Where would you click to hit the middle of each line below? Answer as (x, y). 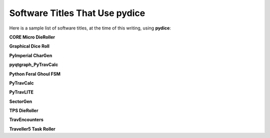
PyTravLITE (21, 92)
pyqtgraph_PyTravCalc (34, 64)
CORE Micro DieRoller (32, 37)
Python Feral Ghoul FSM (35, 74)
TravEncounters (26, 119)
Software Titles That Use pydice (77, 13)
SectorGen (21, 101)
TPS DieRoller (24, 110)
